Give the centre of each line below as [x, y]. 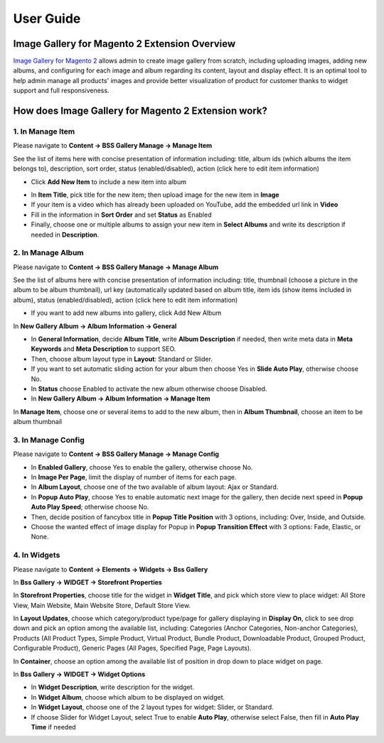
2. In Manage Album [49, 253]
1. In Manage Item [44, 131]
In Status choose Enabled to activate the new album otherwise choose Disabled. [149, 389]
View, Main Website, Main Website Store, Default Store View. [102, 605]
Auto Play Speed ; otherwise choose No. [90, 507]
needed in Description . [65, 234]
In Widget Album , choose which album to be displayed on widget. [128, 697]
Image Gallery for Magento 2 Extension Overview [124, 44]
